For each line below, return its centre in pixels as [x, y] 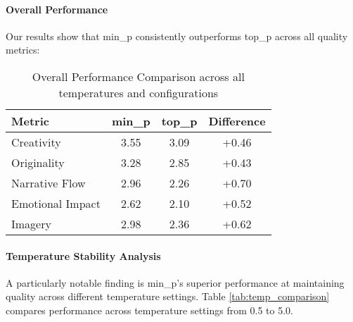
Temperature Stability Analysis [83, 255]
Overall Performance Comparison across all [138, 76]
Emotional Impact [56, 203]
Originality [38, 162]
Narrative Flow [49, 182]
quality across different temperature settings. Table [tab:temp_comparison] [168, 296]
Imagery [31, 223]
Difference [237, 120]
